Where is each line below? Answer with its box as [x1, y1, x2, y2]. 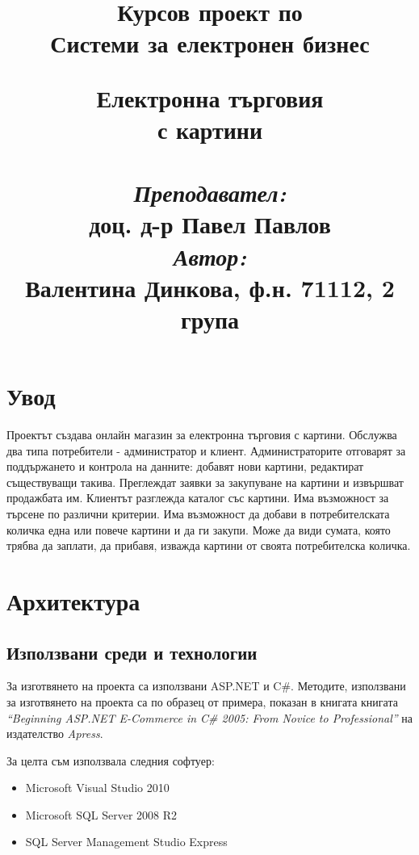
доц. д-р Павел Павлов [89, 207, 331, 241]
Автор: [173, 239, 247, 273]
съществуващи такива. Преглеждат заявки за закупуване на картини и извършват [6, 473, 404, 490]
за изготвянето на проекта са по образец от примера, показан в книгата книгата [6, 693, 398, 710]
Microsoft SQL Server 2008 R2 [25, 806, 178, 823]
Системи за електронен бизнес [50, 27, 370, 60]
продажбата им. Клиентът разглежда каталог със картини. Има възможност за [6, 489, 389, 506]
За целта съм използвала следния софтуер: [6, 752, 215, 769]
